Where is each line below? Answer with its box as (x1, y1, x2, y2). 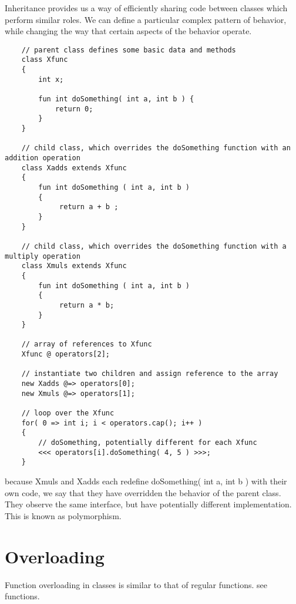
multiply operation (5, 252, 80, 260)
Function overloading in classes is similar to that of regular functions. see (5, 578, 267, 590)
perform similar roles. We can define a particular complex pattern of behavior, (5, 13, 287, 25)
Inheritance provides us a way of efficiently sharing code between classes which (5, 2, 288, 14)
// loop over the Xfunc (21, 409, 115, 418)
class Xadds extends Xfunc (21, 163, 127, 172)
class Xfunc (21, 55, 68, 64)
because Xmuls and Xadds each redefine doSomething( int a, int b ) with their (5, 475, 287, 487)
